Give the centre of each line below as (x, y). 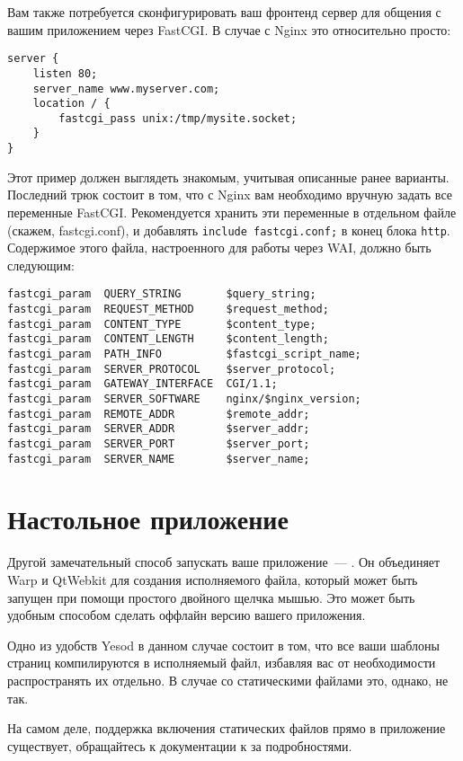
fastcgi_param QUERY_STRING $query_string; (162, 294)
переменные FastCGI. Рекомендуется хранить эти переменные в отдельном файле (232, 212)
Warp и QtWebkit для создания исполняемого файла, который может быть (213, 580)
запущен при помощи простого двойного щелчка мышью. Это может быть (211, 597)
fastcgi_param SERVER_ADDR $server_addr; (159, 429)
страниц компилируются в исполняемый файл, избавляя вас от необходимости (222, 663)
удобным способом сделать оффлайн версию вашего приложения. (187, 615)
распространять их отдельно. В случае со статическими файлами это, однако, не (228, 680)
